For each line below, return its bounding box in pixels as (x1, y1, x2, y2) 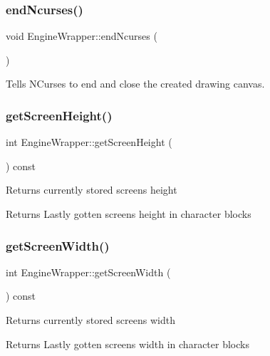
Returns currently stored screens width (6, 313, 175, 327)
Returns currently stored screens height (6, 182, 177, 197)
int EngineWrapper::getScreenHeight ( (6, 135, 172, 150)
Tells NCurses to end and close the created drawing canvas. (6, 76, 265, 91)
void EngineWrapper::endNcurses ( (6, 28, 157, 43)
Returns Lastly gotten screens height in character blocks (6, 206, 251, 221)
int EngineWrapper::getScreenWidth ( (6, 264, 171, 279)
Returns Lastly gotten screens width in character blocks (6, 336, 249, 351)
